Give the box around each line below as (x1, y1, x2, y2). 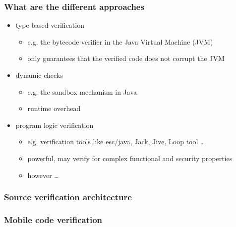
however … (27, 170, 59, 180)
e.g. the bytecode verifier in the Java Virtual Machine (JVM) (27, 36, 213, 47)
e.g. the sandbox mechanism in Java (27, 86, 137, 97)
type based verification (15, 20, 84, 30)
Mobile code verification (4, 213, 103, 226)
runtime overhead (27, 103, 81, 113)
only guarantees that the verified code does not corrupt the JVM (27, 53, 225, 63)
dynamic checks (15, 70, 63, 80)
